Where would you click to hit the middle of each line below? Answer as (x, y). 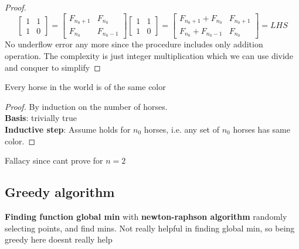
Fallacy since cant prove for (54, 160)
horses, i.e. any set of (182, 129)
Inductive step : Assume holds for (68, 129)
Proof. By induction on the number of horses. (86, 106)
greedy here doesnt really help (59, 239)
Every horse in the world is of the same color (85, 87)
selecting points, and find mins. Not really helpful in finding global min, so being (150, 228)
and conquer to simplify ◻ (53, 67)
